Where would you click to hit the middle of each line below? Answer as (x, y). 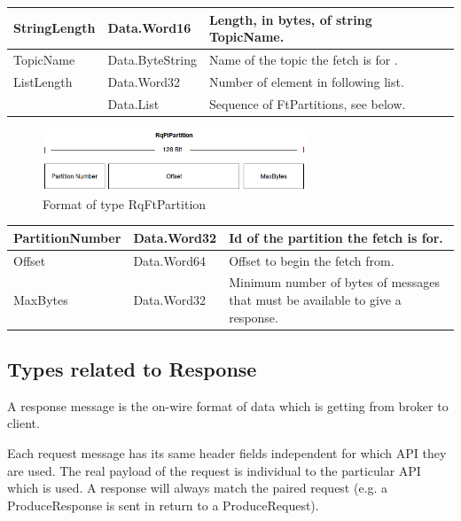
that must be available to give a (315, 299)
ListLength (43, 81)
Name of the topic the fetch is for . (303, 59)
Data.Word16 (149, 28)
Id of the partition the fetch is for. (336, 237)
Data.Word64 (169, 260)
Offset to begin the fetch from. (312, 260)
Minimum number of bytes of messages (335, 282)
